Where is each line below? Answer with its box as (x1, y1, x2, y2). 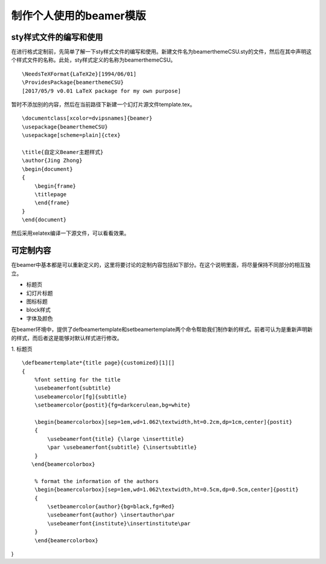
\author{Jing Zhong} (22, 157, 83, 164)
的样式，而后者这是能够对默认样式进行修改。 (11, 334, 123, 341)
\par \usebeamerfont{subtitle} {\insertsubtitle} (47, 444, 197, 451)
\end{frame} (34, 199, 70, 207)
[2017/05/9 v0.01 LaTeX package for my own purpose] (22, 88, 181, 94)
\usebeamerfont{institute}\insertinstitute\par (47, 520, 191, 527)
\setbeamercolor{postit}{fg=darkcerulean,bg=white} (34, 402, 191, 409)
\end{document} (22, 216, 67, 223)
